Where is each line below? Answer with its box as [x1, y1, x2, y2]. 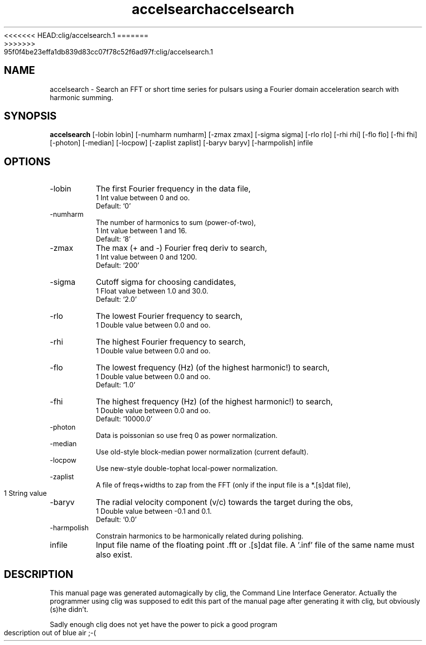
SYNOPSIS [4, 110, 57, 122]
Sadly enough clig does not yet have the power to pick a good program [50, 620, 278, 629]
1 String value [4, 489, 47, 498]
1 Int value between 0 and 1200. [96, 253, 197, 261]
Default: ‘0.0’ [96, 515, 137, 524]
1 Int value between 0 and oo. [96, 193, 190, 202]
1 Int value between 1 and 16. [96, 227, 187, 235]
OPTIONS [4, 155, 51, 168]
